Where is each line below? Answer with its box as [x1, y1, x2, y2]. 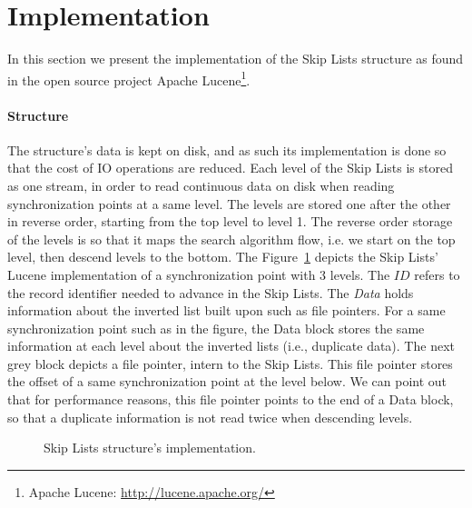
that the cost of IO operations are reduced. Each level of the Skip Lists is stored [7, 158, 453, 177]
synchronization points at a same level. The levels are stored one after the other [7, 194, 451, 213]
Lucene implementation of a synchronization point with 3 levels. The [7, 264, 390, 284]
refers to [414, 264, 460, 284]
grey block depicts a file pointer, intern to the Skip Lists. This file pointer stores [7, 354, 453, 373]
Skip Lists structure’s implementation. [44, 438, 256, 457]
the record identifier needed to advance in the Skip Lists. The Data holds [7, 283, 414, 302]
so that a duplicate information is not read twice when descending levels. [7, 407, 413, 426]
